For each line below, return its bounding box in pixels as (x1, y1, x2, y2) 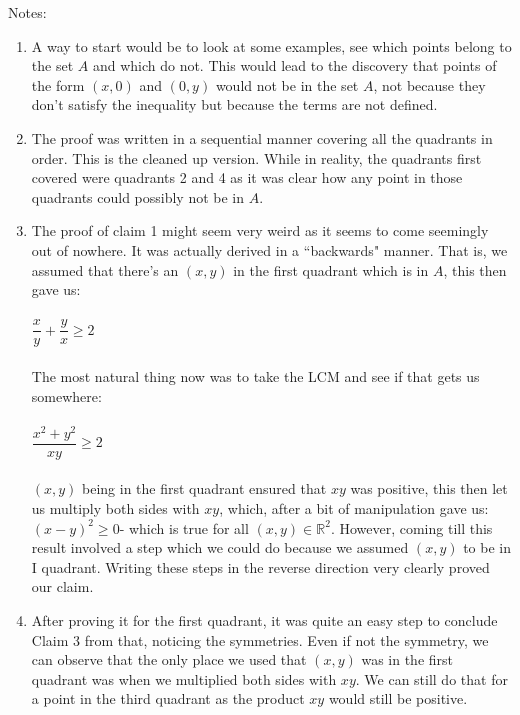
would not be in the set (215, 74, 359, 95)
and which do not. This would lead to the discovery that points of (92, 55, 497, 76)
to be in (463, 537, 511, 558)
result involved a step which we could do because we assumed (31, 537, 409, 558)
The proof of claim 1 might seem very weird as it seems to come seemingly (31, 220, 489, 241)
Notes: (8, 2, 47, 22)
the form (31, 74, 85, 95)
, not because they (373, 74, 486, 95)
